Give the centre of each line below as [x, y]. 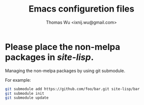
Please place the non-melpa [63, 47]
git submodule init [25, 93]
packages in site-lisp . [49, 57]
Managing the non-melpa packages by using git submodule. [65, 71]
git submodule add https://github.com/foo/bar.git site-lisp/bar [72, 89]
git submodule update [27, 98]
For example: [18, 80]
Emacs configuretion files [81, 9]
